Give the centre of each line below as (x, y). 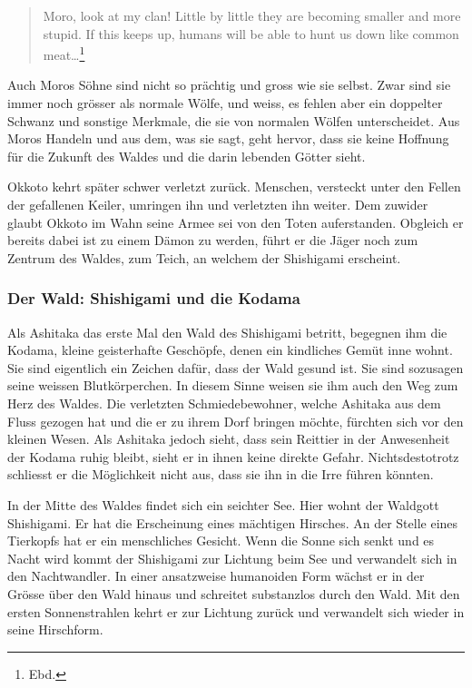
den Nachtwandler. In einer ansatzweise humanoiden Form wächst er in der (216, 576)
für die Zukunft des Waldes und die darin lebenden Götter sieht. (187, 156)
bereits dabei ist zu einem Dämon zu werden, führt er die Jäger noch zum (213, 240)
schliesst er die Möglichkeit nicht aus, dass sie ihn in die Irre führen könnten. (221, 474)
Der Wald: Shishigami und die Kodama (154, 298)
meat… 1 (64, 53)
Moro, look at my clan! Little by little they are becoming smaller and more (252, 15)
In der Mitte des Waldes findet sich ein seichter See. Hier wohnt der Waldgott (223, 504)
